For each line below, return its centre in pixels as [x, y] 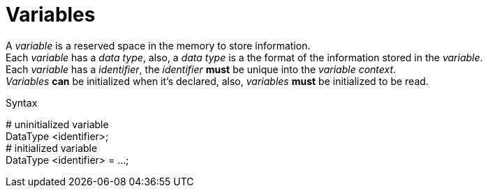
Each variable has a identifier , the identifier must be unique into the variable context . [201, 69]
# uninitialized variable [57, 124]
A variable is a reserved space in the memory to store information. [158, 45]
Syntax [22, 102]
